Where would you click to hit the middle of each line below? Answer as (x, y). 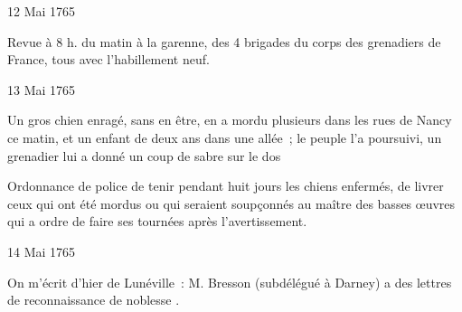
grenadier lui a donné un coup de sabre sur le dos (144, 155)
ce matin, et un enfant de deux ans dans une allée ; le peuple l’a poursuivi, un (225, 137)
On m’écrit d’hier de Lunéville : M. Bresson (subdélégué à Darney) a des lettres (230, 282)
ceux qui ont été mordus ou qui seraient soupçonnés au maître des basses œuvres (231, 203)
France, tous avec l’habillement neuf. (108, 59)
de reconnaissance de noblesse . (94, 300)
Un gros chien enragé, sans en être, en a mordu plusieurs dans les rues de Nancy (230, 120)
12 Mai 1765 (42, 11)
